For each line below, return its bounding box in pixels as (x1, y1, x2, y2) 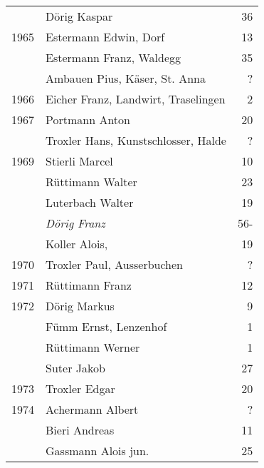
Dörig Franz (46, 215, 105, 231)
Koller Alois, (46, 235, 108, 252)
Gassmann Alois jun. (46, 442, 149, 459)
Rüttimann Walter (46, 173, 137, 190)
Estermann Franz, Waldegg (46, 49, 181, 66)
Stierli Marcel (46, 153, 113, 169)
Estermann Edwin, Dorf (46, 29, 165, 45)
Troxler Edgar (46, 380, 115, 397)
